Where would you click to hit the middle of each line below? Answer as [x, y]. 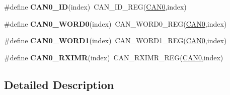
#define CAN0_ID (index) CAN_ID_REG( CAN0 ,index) [95, 7]
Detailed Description [59, 84]
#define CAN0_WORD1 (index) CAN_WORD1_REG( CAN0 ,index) [116, 40]
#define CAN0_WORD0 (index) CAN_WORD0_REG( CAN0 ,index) [116, 23]
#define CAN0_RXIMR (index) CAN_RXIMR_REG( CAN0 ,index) [114, 57]
